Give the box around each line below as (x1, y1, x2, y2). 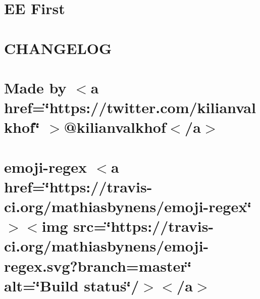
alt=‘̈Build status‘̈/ (4, 275, 139, 295)
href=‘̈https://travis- (4, 176, 152, 196)
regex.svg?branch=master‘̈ (4, 255, 192, 276)
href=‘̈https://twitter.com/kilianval (4, 97, 256, 118)
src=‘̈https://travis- (73, 216, 214, 236)
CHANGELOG (4, 37, 112, 58)
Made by (4, 77, 67, 97)
